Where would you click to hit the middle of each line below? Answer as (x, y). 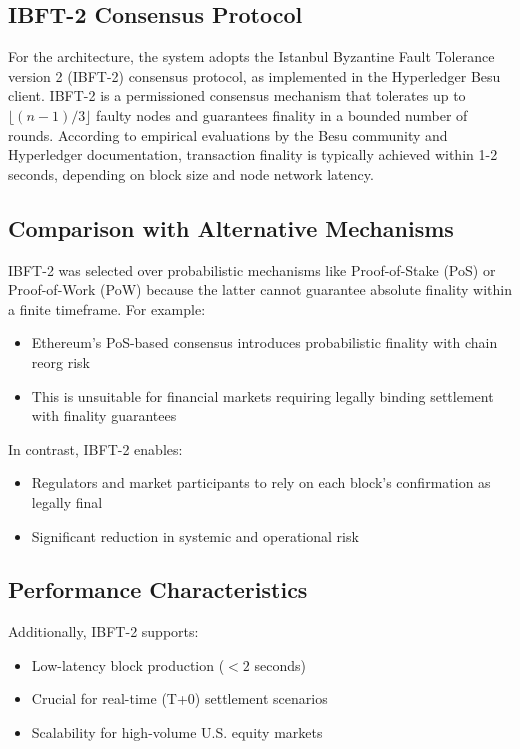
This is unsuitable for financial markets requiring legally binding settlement (262, 395)
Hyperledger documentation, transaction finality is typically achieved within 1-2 (253, 154)
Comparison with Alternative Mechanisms (231, 227)
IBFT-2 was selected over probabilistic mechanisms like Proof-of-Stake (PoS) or (252, 269)
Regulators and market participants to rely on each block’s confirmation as (261, 482)
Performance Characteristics (158, 589)
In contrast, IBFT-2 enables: (95, 448)
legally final (67, 501)
